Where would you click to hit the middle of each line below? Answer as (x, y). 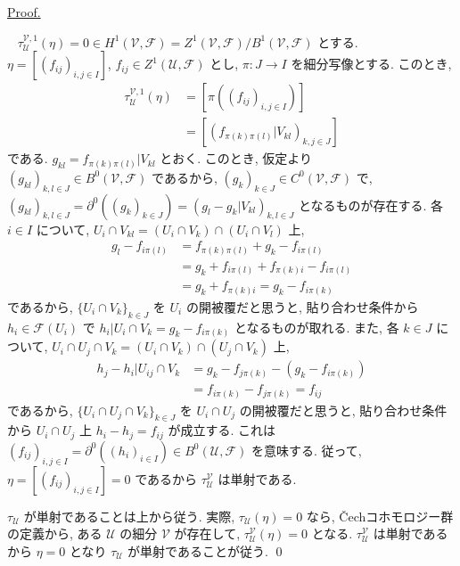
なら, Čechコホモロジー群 (380, 516)
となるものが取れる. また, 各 (316, 327)
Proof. (24, 12)
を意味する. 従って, (306, 450)
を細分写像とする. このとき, (371, 64)
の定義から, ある (55, 533)
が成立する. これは (222, 430)
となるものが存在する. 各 (371, 205)
